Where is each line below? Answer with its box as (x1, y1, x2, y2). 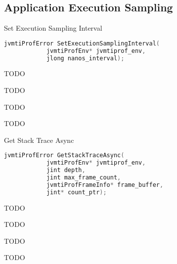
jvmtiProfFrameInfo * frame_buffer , (46, 181, 164, 188)
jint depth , (46, 167, 86, 174)
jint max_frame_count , (46, 174, 121, 181)
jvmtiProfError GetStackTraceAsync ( (4, 152, 125, 159)
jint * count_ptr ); (46, 188, 107, 196)
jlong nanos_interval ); (46, 54, 125, 62)
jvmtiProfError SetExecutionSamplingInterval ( (4, 40, 160, 47)
